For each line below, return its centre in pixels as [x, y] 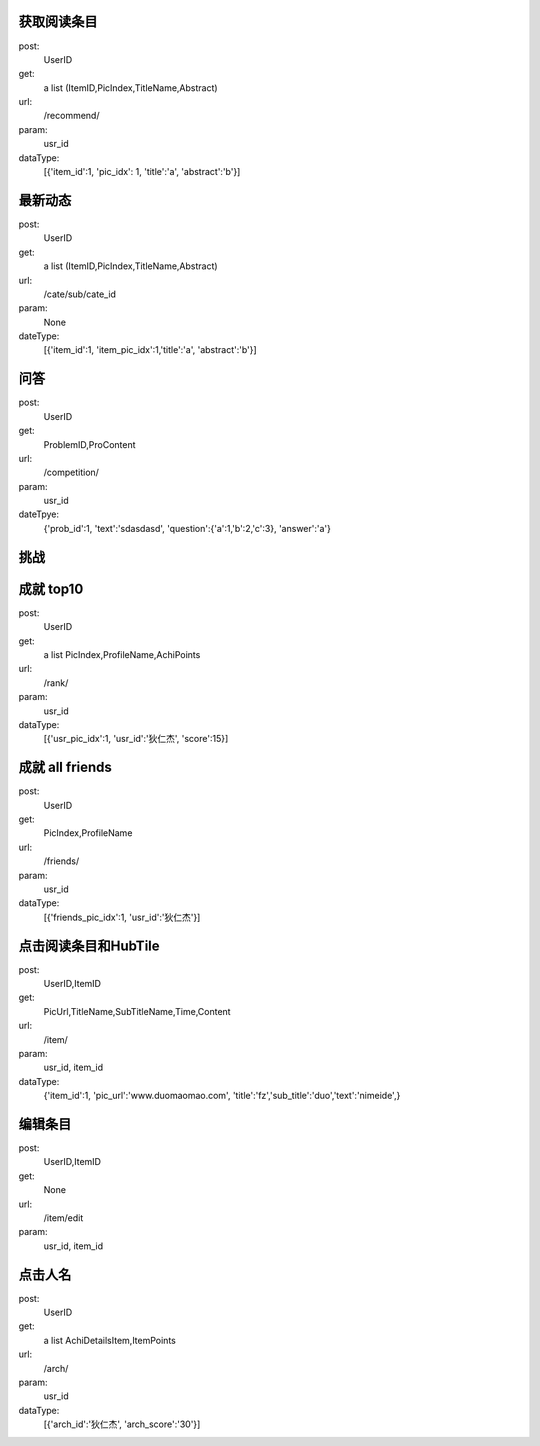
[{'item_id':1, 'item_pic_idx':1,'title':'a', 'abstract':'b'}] [150, 350]
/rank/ [56, 682]
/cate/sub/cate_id [80, 294]
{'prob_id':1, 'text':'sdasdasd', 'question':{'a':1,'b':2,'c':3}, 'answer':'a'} [187, 528]
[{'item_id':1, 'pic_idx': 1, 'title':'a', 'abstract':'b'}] [142, 172]
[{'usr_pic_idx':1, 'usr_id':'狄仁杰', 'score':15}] [136, 739]
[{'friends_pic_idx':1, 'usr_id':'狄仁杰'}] [122, 917]
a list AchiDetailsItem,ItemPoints [110, 1340]
